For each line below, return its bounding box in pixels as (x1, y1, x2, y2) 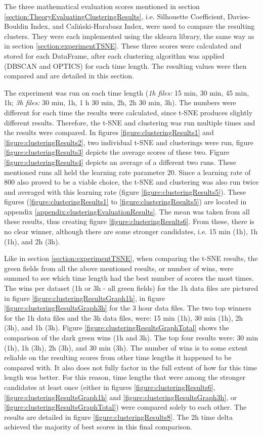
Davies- (227, 11, 250, 21)
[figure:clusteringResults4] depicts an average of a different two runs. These (4, 156, 236, 167)
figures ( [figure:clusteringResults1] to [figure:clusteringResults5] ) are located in (4, 196, 247, 207)
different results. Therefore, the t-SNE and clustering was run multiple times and (4, 117, 255, 127)
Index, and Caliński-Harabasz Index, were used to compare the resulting (30, 21, 255, 31)
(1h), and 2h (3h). (4, 236, 60, 246)
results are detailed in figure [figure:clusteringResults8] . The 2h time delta (4, 411, 233, 422)
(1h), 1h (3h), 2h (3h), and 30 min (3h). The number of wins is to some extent (4, 342, 248, 353)
